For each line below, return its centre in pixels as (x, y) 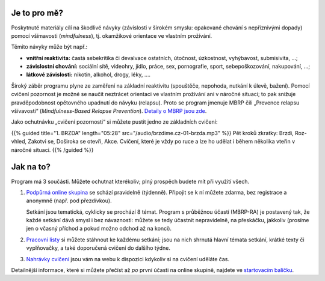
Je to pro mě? (37, 13)
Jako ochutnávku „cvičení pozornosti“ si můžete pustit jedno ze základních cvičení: (114, 122)
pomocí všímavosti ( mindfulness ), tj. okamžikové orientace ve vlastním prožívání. (112, 35)
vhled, (19, 142)
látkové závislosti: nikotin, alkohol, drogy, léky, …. (88, 74)
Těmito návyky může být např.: (49, 47)
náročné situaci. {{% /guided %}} (52, 150)
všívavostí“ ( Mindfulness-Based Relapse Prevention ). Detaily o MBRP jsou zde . (109, 111)
